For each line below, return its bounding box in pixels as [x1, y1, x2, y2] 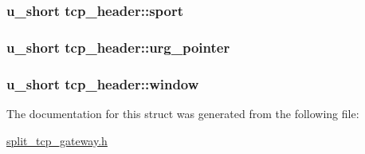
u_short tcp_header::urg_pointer [6, 37, 230, 57]
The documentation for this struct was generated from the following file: [6, 105, 359, 121]
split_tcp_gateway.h [6, 132, 108, 148]
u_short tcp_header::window [6, 73, 199, 93]
